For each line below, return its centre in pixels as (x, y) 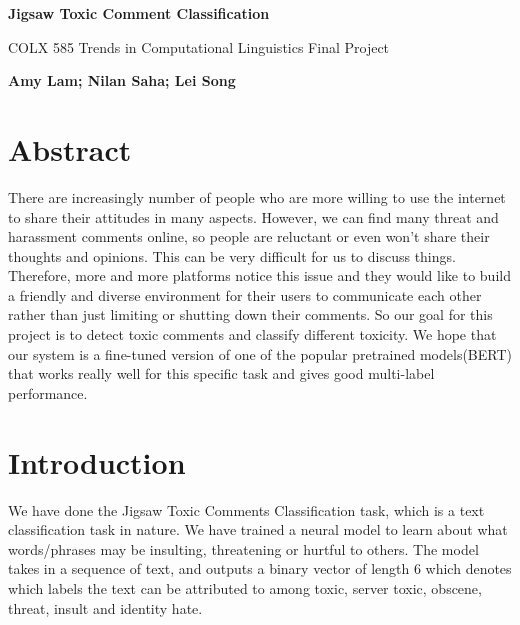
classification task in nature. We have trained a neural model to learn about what (258, 529)
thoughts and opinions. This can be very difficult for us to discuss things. (232, 255)
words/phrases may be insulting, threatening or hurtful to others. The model (243, 548)
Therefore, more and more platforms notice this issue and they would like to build (259, 275)
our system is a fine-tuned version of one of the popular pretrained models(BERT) (260, 353)
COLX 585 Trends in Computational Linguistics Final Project (199, 46)
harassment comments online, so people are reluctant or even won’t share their (249, 236)
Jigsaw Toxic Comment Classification (139, 13)
